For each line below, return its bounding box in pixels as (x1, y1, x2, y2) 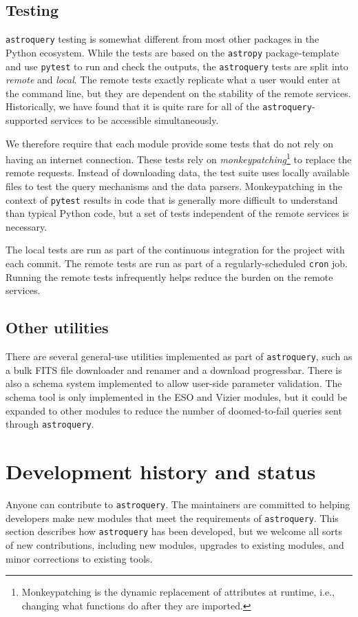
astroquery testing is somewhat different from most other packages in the (6, 32, 319, 46)
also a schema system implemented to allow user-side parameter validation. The (6, 376, 342, 390)
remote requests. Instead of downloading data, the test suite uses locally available (6, 165, 350, 180)
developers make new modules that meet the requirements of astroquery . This (6, 510, 339, 525)
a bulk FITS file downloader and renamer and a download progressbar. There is (6, 362, 342, 377)
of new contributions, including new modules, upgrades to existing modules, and (6, 537, 344, 552)
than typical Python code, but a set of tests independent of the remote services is (6, 206, 349, 220)
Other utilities (6, 317, 109, 338)
